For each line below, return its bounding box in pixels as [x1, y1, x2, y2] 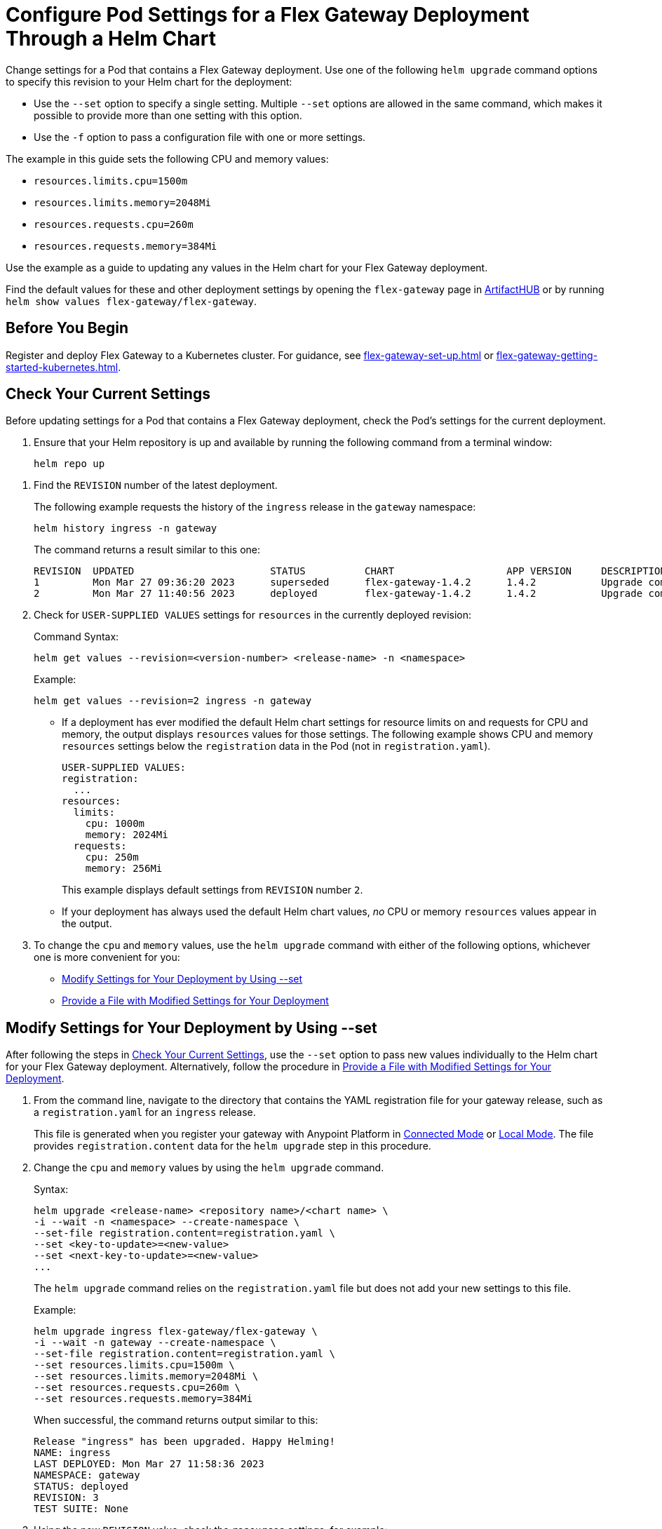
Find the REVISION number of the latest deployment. [34, 479, 278, 492]
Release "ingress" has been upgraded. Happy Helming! [34, 1436, 335, 1448]
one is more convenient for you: [34, 951, 180, 964]
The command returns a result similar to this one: [34, 544, 261, 556]
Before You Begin [6, 319, 129, 337]
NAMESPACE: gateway [34, 1469, 140, 1481]
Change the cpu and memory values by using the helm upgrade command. [34, 1161, 384, 1174]
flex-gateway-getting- [496, 349, 598, 361]
